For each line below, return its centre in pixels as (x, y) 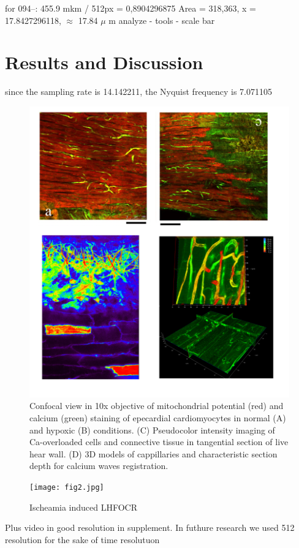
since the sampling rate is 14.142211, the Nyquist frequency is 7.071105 (139, 92)
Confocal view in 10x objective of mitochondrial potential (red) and (157, 406)
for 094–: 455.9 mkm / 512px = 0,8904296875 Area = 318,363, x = (131, 8)
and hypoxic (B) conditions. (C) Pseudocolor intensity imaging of (152, 430)
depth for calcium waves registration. (99, 466)
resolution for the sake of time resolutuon (82, 539)
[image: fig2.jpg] (67, 487)
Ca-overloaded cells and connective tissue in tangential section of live (159, 442)
